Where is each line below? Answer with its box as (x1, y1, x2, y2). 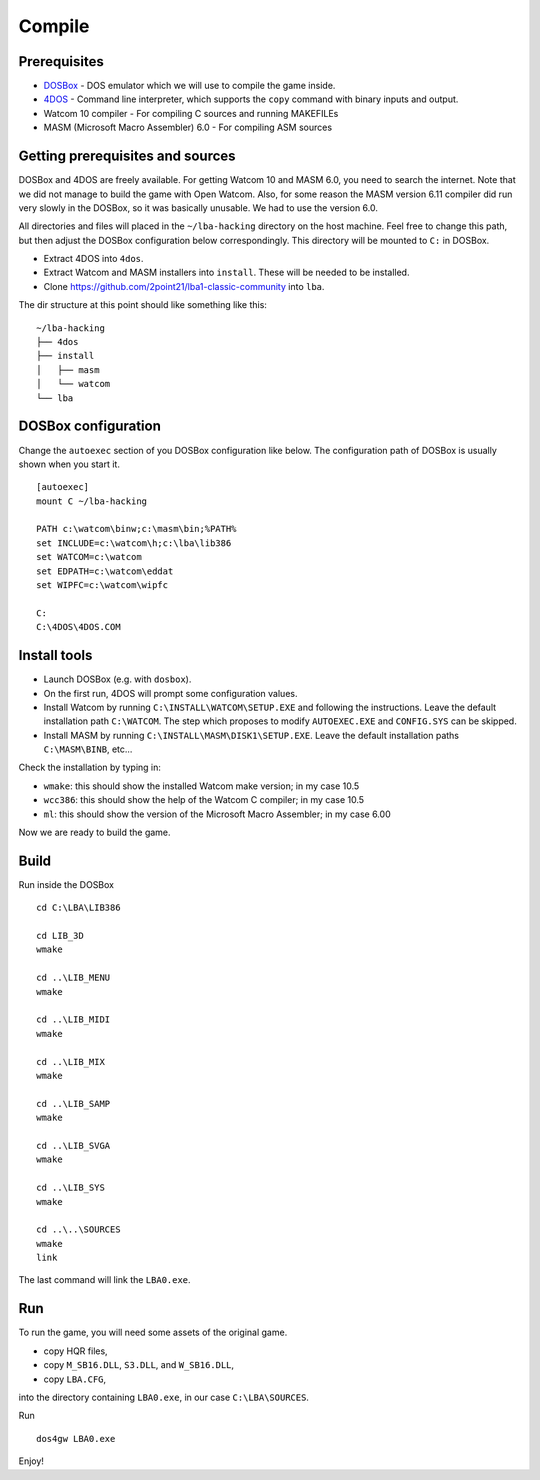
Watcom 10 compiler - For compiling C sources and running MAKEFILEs (43, 107, 339, 119)
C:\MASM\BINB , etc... (43, 743, 133, 755)
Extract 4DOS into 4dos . (43, 253, 144, 265)
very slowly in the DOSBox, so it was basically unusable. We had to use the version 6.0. (18, 201, 379, 214)
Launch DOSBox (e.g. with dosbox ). (43, 673, 192, 685)
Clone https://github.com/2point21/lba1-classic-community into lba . (43, 280, 325, 292)
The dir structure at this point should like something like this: (18, 299, 267, 311)
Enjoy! (18, 1455, 45, 1467)
